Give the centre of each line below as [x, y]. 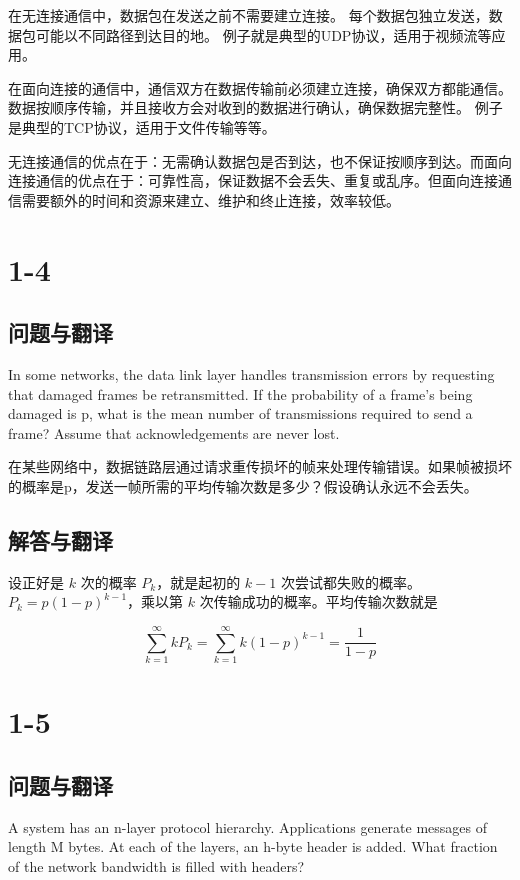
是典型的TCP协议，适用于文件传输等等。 [142, 126]
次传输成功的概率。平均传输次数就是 [318, 601]
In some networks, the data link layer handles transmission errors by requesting [251, 373]
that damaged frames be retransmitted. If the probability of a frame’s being [240, 393]
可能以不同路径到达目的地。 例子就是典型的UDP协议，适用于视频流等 [263, 34]
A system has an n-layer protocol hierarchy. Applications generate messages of [248, 826]
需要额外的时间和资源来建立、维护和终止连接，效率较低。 [210, 199]
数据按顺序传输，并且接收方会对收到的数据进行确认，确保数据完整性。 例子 [255, 107]
